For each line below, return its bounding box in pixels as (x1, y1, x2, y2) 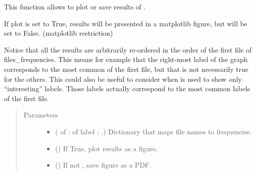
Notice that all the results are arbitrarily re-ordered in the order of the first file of (4, 44, 252, 55)
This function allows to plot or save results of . (4, 1, 146, 11)
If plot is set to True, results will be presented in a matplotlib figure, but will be (4, 18, 248, 28)
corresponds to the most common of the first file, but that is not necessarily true (4, 63, 249, 74)
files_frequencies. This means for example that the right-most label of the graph (4, 54, 248, 64)
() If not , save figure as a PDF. (55, 160, 152, 170)
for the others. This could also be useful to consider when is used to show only (4, 73, 242, 84)
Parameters (23, 110, 58, 120)
